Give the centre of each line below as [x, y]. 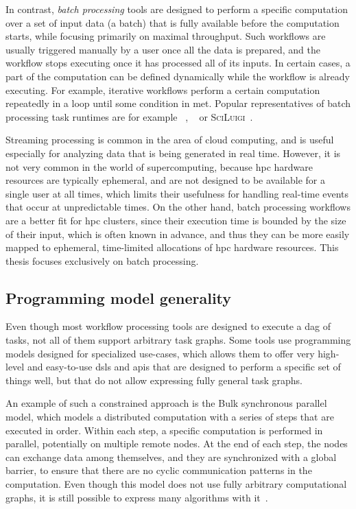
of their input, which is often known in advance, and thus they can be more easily [178, 234]
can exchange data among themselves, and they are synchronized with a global [171, 457]
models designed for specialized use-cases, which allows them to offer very [160, 353]
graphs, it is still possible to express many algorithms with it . [137, 497]
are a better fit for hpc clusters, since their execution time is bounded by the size [176, 220]
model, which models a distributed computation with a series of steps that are [170, 417]
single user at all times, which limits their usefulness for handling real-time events [177, 193]
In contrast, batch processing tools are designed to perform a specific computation [177, 9]
